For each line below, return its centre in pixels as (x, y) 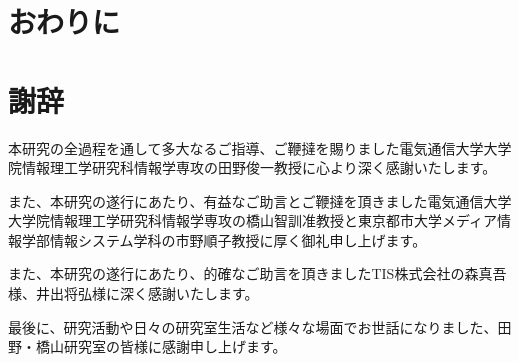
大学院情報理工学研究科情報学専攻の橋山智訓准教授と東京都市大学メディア (253, 220)
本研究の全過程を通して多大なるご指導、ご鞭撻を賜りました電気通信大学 (246, 147)
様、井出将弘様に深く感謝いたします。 (133, 293)
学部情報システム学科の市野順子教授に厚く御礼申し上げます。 (224, 239)
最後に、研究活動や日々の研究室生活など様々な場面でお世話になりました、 (253, 326)
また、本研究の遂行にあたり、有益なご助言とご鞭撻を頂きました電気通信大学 (260, 200)
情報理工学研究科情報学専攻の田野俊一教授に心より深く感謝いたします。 (259, 167)
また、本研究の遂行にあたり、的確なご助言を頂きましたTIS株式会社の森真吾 (257, 273)
